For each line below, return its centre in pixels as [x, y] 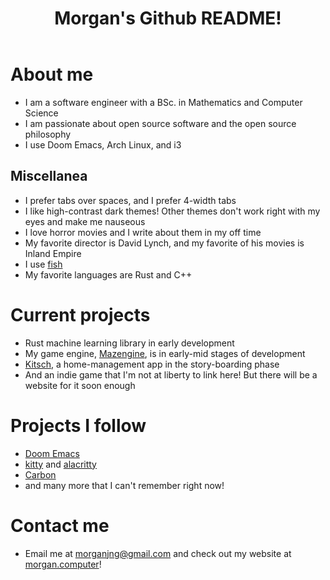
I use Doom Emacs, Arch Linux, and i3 [103, 144]
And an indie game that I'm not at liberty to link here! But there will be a [171, 374]
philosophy [48, 134]
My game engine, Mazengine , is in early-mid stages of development [165, 353]
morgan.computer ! [63, 564]
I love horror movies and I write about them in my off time [143, 232]
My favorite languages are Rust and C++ [108, 274]
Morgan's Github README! [168, 18]
